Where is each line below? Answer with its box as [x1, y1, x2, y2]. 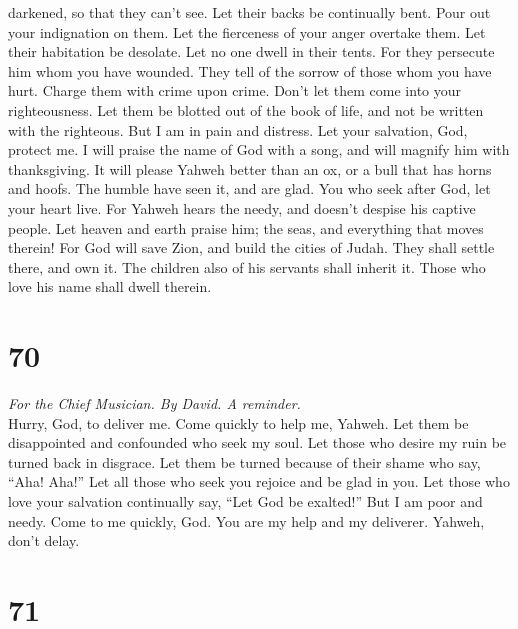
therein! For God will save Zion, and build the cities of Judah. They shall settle [8, 237, 495, 258]
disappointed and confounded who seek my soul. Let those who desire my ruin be [8, 432, 507, 453]
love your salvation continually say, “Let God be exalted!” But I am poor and [8, 491, 483, 511]
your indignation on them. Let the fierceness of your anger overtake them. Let [8, 21, 486, 42]
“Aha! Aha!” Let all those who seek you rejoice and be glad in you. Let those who [8, 471, 510, 492]
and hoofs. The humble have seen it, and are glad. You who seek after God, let [8, 178, 491, 199]
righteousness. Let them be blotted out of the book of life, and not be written [8, 99, 484, 120]
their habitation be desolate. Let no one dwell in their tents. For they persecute [8, 41, 495, 62]
